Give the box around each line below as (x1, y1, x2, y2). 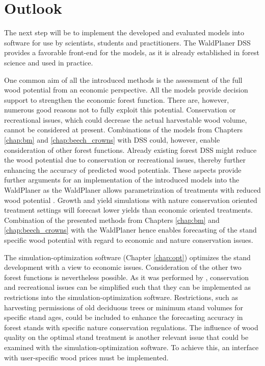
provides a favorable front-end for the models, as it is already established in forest (4, 47, 259, 58)
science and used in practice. (4, 57, 93, 67)
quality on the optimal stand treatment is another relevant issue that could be (4, 332, 249, 342)
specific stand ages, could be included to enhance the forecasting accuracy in (4, 312, 243, 323)
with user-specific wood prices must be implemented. (4, 352, 169, 362)
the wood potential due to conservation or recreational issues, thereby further (4, 154, 246, 165)
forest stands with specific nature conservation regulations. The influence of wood (4, 322, 258, 332)
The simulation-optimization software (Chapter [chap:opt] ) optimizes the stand (4, 251, 251, 262)
